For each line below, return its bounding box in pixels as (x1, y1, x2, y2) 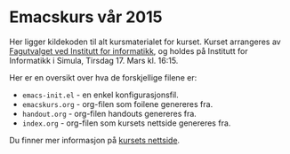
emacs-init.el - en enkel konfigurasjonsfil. (21, 89, 180, 100)
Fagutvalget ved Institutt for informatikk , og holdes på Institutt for (9, 45, 248, 56)
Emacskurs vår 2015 (9, 7, 163, 27)
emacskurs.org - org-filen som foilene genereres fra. (21, 98, 213, 109)
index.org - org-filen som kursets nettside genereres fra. (21, 118, 231, 128)
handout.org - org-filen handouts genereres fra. (21, 108, 197, 119)
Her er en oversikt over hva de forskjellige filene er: (9, 72, 197, 82)
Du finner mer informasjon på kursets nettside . (9, 135, 181, 145)
